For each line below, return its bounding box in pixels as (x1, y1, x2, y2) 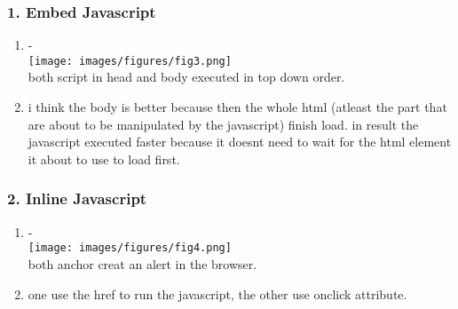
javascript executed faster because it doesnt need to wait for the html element (28, 132, 452, 151)
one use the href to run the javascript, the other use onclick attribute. (28, 284, 407, 303)
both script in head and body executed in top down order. (28, 67, 345, 86)
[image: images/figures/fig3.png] (28, 54, 232, 67)
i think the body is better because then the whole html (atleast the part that (28, 98, 447, 116)
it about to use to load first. (28, 149, 180, 168)
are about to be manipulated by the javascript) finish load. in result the (28, 115, 419, 133)
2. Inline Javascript (7, 187, 147, 210)
